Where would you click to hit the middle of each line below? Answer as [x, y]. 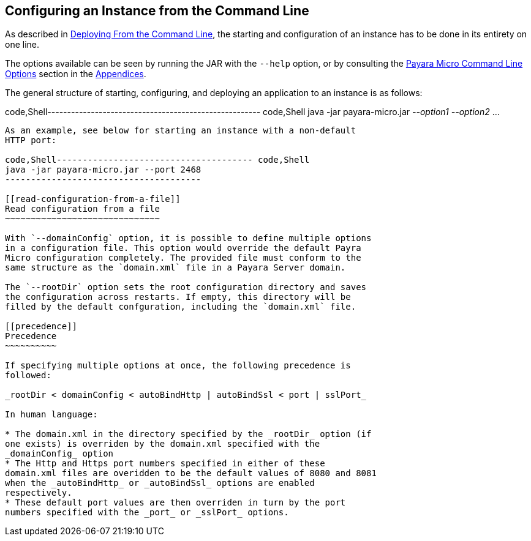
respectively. [39, 493]
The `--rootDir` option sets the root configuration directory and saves [186, 287]
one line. [22, 45]
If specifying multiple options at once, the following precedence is [178, 366]
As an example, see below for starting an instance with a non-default [181, 131]
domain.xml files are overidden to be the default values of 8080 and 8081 [191, 473]
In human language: [51, 415]
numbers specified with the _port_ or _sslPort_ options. [147, 513]
